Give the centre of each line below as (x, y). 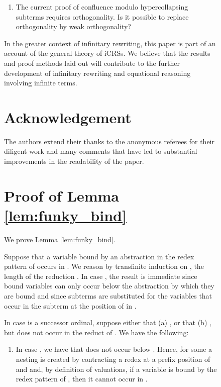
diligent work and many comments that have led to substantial (101, 151)
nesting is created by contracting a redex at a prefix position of (113, 359)
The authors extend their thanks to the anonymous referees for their (109, 141)
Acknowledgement (68, 117)
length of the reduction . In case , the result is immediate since (101, 276)
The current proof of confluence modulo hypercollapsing (102, 7)
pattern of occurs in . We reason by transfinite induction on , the (104, 266)
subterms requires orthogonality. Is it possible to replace (102, 16)
